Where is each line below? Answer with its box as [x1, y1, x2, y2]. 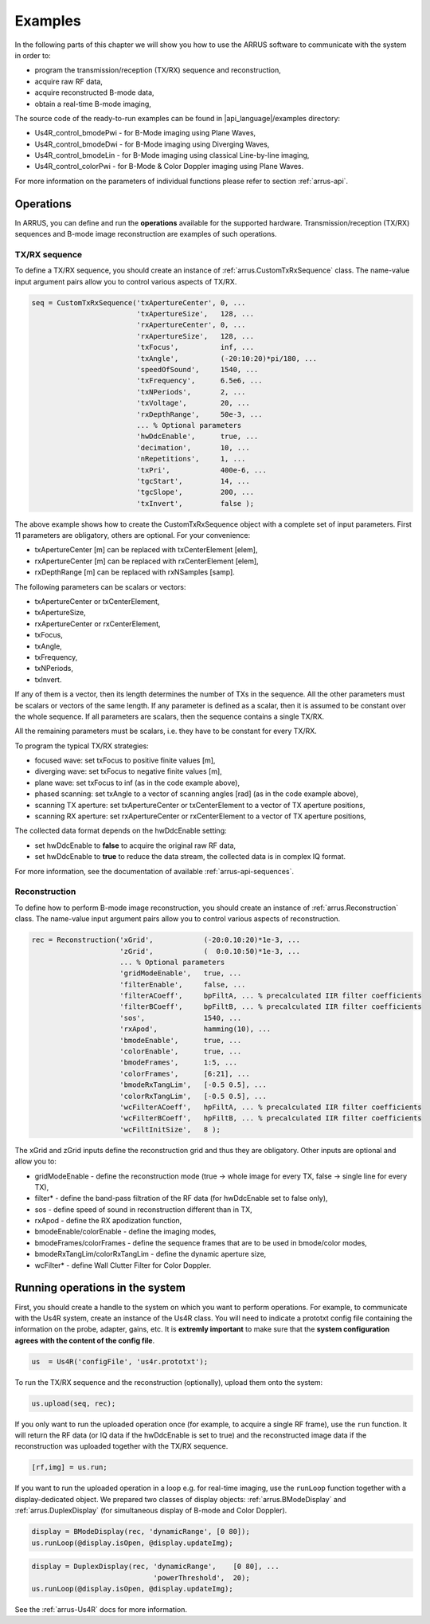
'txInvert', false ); [136, 499, 255, 508]
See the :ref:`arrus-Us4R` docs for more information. [14, 1604, 187, 1614]
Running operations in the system [14, 1281, 186, 1295]
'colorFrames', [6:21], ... [119, 1069, 250, 1078]
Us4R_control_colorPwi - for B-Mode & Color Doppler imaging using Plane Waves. [34, 162, 304, 171]
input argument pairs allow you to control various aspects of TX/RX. [14, 277, 237, 286]
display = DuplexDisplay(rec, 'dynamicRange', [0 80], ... [31, 1562, 279, 1571]
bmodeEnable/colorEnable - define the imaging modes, [34, 1227, 217, 1237]
